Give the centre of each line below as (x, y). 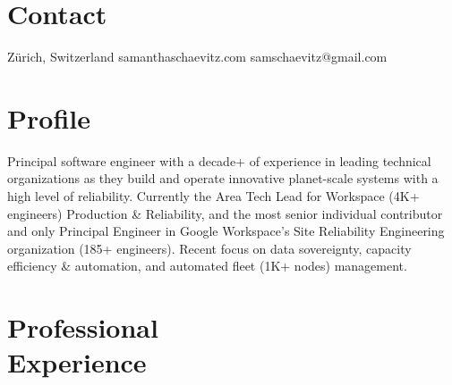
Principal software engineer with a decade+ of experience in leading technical (219, 160)
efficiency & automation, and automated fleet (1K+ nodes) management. (207, 266)
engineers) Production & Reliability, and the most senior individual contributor (225, 213)
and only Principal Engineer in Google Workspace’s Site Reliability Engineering (226, 231)
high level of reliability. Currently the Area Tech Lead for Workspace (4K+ (213, 196)
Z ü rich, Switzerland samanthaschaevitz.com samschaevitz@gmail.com (197, 57)
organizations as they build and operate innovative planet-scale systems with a (223, 178)
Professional (83, 327)
